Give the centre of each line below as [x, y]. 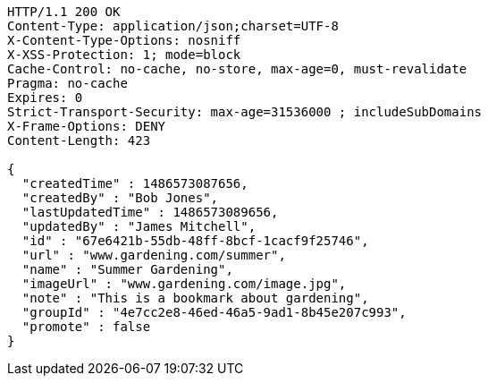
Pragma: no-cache [67, 83]
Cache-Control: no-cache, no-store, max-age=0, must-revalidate [237, 69]
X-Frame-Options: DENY [87, 126]
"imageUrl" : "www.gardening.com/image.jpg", [184, 284]
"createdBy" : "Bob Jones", [120, 198]
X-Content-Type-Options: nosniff [124, 40]
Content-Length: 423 [79, 140]
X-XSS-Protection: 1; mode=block [124, 55]
